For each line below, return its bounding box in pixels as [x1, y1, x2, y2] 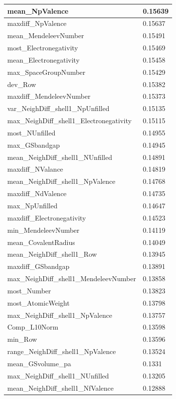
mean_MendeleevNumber [7, 30, 84, 41]
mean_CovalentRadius [7, 237, 75, 247]
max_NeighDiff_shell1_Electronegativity [7, 115, 132, 126]
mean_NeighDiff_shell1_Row [7, 249, 97, 259]
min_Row [7, 334, 37, 344]
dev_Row [7, 79, 36, 89]
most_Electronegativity [7, 43, 78, 53]
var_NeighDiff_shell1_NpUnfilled [7, 103, 110, 113]
